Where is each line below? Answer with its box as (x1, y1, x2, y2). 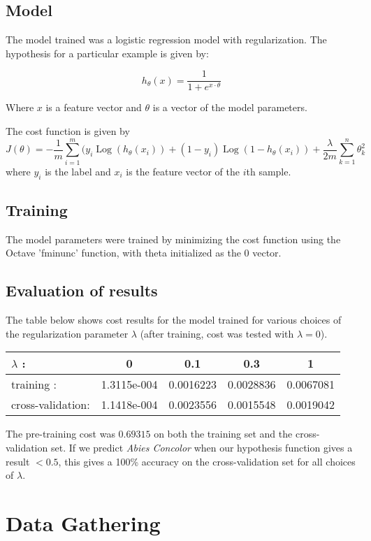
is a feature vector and (45, 100, 142, 115)
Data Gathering (6, 508, 161, 537)
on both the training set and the (154, 426, 293, 441)
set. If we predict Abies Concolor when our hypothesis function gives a (50, 440, 353, 454)
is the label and (45, 164, 111, 178)
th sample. (246, 164, 291, 178)
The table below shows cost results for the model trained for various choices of (6, 312, 342, 327)
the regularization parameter (6, 326, 129, 340)
